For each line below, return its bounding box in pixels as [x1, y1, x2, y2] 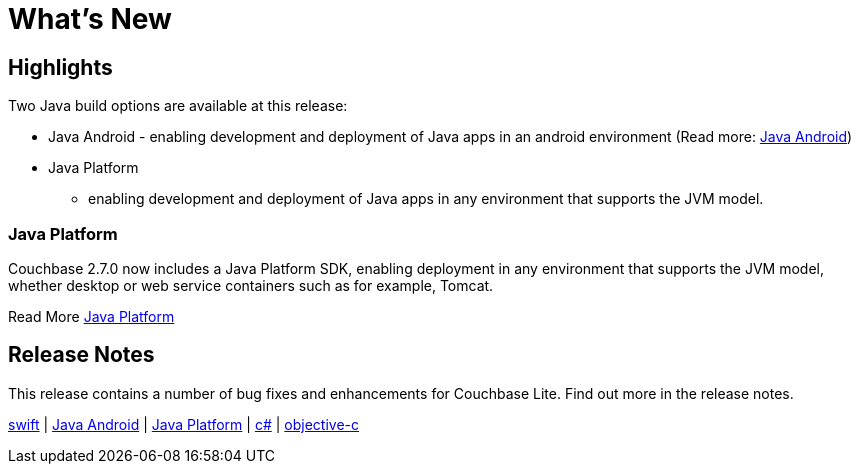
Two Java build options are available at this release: [8, 97, 348, 115]
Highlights [8, 54, 113, 80]
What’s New [8, 2, 172, 36]
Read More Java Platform [8, 307, 175, 325]
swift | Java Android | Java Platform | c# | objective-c [8, 415, 359, 433]
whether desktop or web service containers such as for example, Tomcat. [8, 276, 494, 294]
